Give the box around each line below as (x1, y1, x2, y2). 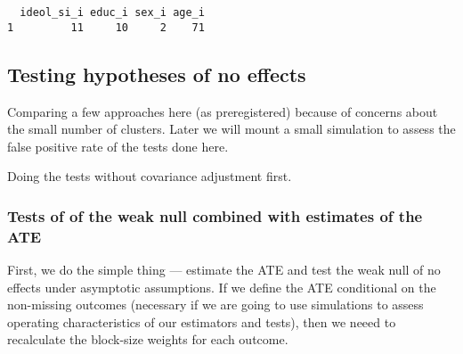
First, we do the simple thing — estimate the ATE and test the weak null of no (7, 260, 441, 279)
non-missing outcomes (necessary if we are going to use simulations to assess (7, 295, 424, 314)
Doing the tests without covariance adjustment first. (7, 167, 292, 185)
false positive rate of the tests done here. (7, 136, 229, 155)
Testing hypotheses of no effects (7, 60, 306, 87)
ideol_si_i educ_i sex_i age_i (20, 6, 205, 19)
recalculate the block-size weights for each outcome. (7, 330, 288, 349)
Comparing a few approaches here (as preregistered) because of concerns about (7, 102, 438, 120)
